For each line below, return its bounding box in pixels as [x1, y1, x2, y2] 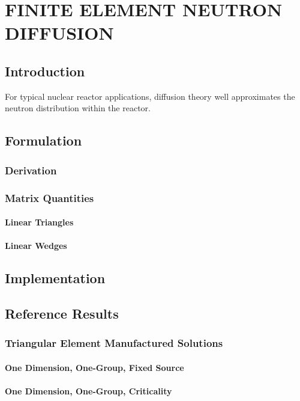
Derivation [5, 162, 57, 177]
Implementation [5, 269, 106, 287]
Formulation [5, 131, 82, 150]
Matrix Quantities [5, 190, 94, 205]
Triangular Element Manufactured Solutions [5, 335, 223, 350]
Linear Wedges [5, 239, 67, 252]
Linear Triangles [5, 216, 74, 228]
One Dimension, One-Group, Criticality [5, 384, 172, 397]
